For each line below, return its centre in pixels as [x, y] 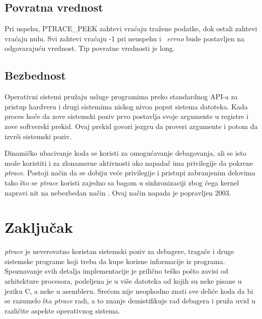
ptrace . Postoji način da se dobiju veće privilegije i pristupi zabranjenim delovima [130, 173]
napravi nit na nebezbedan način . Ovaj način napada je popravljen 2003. [118, 192]
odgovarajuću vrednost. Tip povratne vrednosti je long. [90, 48]
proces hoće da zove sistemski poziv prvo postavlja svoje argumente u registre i [126, 116]
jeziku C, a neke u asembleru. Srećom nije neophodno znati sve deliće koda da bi [129, 291]
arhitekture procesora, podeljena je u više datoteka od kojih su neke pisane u [123, 281]
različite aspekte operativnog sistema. [62, 310]
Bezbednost [35, 75]
